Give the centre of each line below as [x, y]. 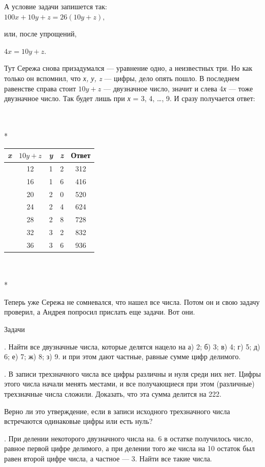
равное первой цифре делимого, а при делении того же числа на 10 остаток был [130, 448]
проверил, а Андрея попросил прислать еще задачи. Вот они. [100, 312]
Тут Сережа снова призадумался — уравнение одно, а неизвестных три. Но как [128, 68]
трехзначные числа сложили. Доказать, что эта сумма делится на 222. [113, 393]
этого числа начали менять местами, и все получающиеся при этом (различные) [129, 384]
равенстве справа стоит [40, 88]
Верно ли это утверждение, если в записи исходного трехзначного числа [117, 411]
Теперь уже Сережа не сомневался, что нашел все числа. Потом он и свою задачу [132, 301]
